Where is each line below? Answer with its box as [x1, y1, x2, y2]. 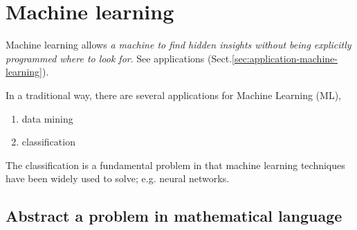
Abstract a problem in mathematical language [6, 205, 342, 227]
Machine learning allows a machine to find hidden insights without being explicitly [6, 37, 351, 52]
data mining [21, 111, 73, 125]
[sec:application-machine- [232, 51, 338, 65]
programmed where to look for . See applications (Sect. [6, 51, 232, 65]
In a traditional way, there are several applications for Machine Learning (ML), [6, 87, 341, 102]
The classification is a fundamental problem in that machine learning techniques [6, 157, 345, 172]
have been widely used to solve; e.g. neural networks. [6, 171, 230, 186]
